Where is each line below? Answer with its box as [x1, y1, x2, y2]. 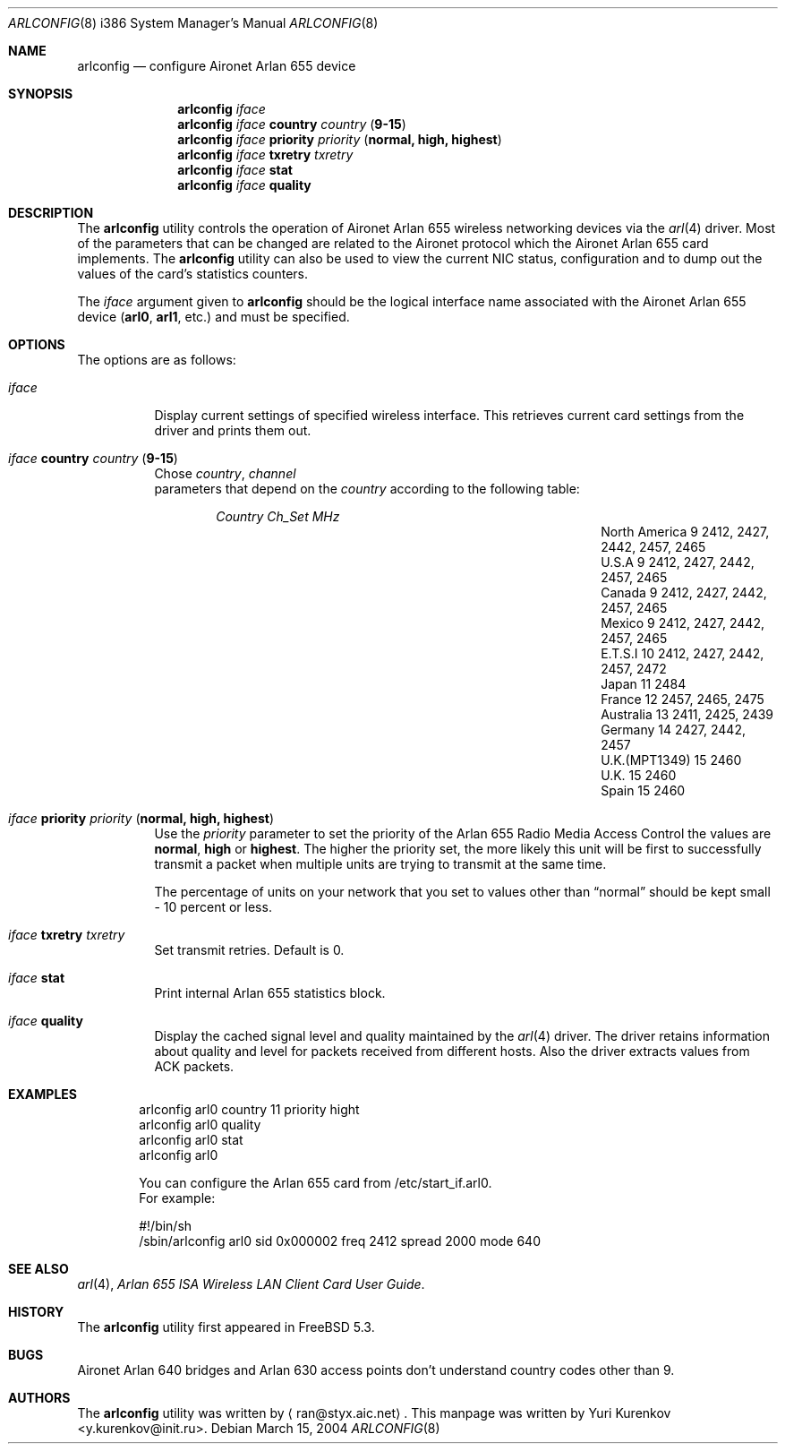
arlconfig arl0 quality [139, 1117, 261, 1132]
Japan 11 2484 [601, 676, 687, 691]
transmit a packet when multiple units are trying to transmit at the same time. [154, 856, 607, 871]
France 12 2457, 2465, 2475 [601, 691, 764, 707]
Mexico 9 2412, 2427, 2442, [601, 615, 764, 631]
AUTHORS [8, 1390, 71, 1405]
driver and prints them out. [154, 423, 311, 438]
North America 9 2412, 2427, [601, 524, 770, 539]
